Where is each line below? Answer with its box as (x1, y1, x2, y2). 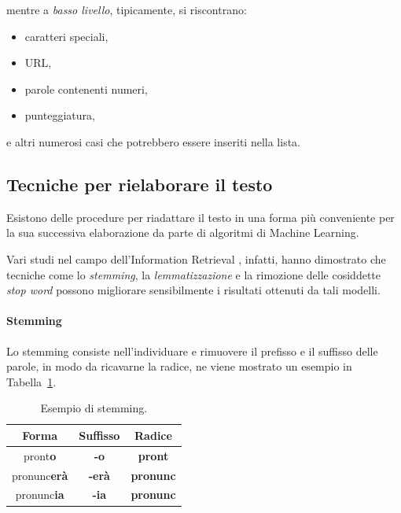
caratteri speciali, (24, 28, 109, 44)
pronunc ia (15, 486, 64, 503)
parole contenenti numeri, (24, 80, 148, 97)
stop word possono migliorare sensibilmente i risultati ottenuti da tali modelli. (6, 282, 381, 298)
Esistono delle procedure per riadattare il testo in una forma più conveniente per (6, 209, 395, 225)
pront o (24, 447, 57, 463)
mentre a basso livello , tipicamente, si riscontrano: (6, 2, 247, 17)
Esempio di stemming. (40, 400, 148, 416)
